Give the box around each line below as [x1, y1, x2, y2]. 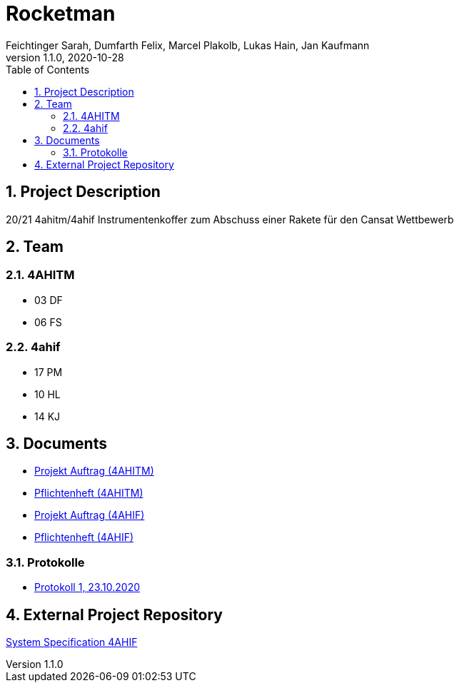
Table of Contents [6, 63, 90, 76]
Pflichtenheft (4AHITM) [34, 487, 143, 500]
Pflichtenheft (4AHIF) [34, 531, 134, 544]
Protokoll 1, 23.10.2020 [34, 581, 140, 594]
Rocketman [6, 1, 116, 26]
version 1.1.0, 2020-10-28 [6, 51, 124, 64]
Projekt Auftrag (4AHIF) [34, 509, 145, 522]
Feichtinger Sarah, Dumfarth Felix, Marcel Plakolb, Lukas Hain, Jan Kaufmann [6, 39, 370, 51]
